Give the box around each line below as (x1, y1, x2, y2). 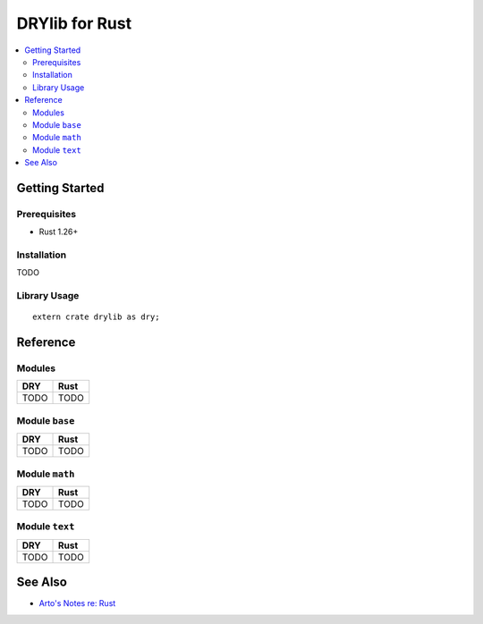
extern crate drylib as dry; (32, 312, 160, 322)
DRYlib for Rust (16, 13, 132, 33)
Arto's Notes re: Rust (38, 598, 116, 609)
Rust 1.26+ (38, 226, 79, 237)
